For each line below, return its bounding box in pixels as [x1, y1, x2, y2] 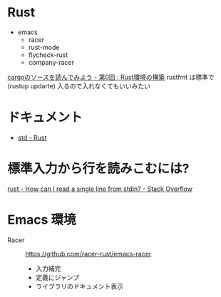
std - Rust [17, 133, 47, 142]
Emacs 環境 [7, 212, 76, 228]
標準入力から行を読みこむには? [7, 161, 190, 177]
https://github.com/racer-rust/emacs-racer [25, 249, 152, 258]
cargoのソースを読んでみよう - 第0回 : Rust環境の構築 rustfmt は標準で [7, 73, 215, 81]
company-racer [28, 58, 75, 66]
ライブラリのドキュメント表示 [35, 282, 123, 291]
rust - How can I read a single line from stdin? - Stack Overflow [7, 184, 193, 193]
